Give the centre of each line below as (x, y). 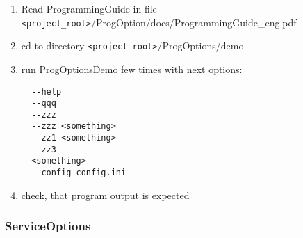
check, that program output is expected (105, 195)
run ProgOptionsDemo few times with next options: (132, 69)
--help (47, 92)
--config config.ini (79, 173)
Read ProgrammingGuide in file (89, 8)
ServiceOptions (48, 226)
